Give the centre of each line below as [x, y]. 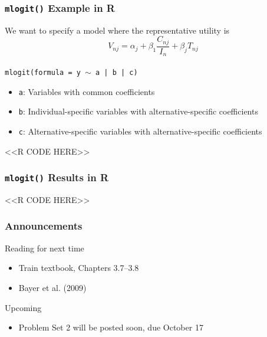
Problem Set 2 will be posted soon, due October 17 [111, 327]
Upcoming [23, 307]
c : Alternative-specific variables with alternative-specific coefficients [140, 131]
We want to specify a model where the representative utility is [117, 30]
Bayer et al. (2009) [52, 287]
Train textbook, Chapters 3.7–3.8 [79, 268]
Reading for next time [44, 248]
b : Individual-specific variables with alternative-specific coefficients [138, 111]
